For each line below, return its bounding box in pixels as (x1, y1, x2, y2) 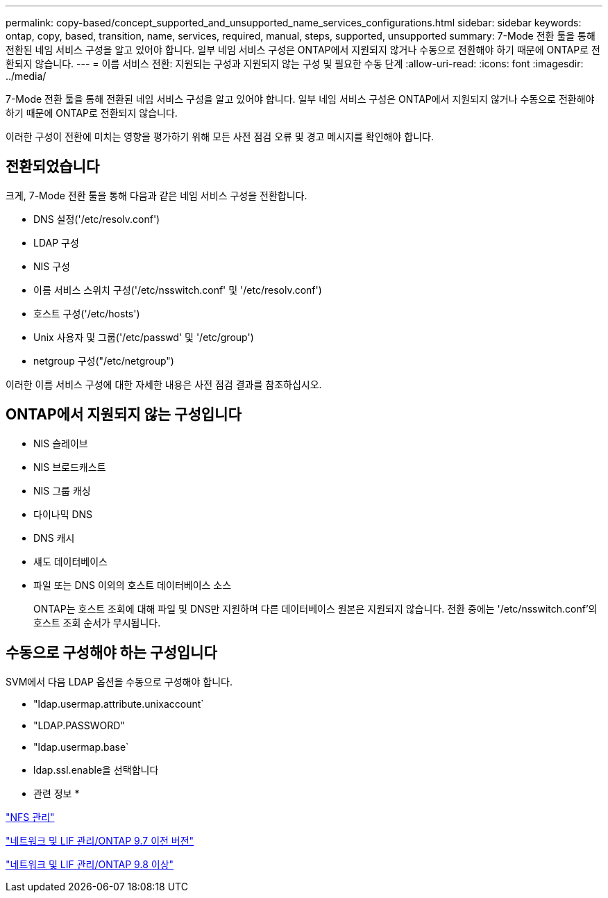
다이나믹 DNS (33, 508, 93, 520)
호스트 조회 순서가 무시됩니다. (33, 616, 161, 629)
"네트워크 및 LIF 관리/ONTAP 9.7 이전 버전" (6, 834, 194, 847)
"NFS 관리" (6, 810, 55, 823)
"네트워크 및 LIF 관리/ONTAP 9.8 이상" (6, 858, 174, 870)
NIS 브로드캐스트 (33, 460, 106, 473)
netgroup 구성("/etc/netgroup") (33, 354, 174, 367)
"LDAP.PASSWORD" (33, 719, 125, 731)
